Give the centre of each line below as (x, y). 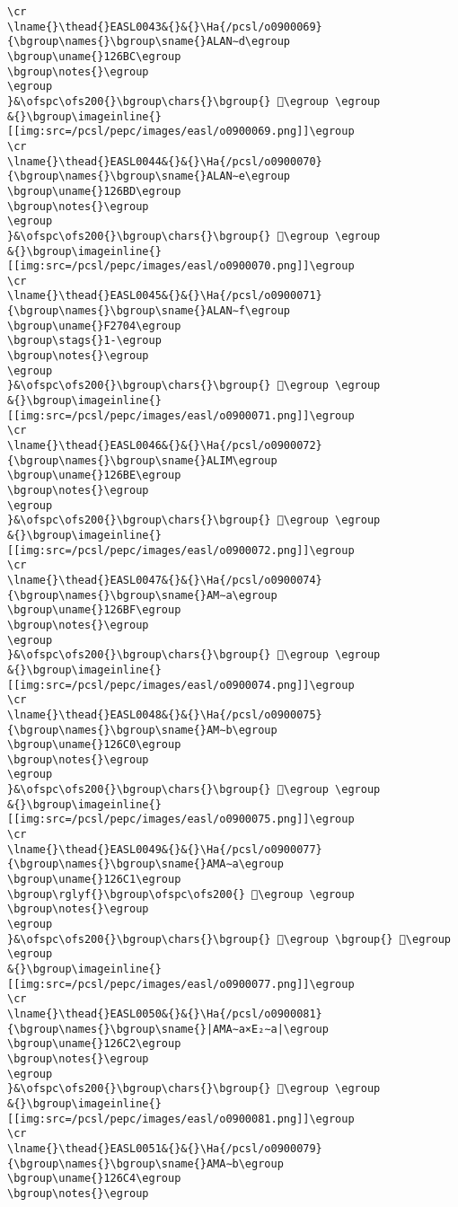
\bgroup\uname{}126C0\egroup (94, 745)
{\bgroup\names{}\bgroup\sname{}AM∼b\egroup (142, 730)
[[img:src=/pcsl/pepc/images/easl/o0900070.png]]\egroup (181, 266)
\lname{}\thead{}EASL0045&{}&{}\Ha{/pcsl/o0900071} (165, 296)
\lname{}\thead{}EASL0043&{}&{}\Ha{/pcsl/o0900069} (165, 26)
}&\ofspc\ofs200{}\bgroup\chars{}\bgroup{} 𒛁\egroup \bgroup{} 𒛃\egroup (229, 939)
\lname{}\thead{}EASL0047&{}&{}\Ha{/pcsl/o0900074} (165, 580)
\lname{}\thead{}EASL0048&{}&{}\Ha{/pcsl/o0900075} (165, 714)
